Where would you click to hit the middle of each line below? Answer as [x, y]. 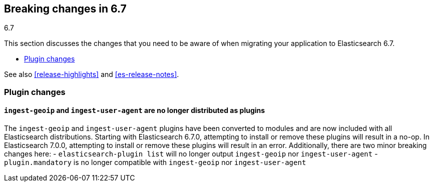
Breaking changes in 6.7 [65, 9]
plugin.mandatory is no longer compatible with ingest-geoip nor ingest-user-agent [155, 162]
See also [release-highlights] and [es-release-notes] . [92, 74]
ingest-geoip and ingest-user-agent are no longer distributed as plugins [135, 110]
